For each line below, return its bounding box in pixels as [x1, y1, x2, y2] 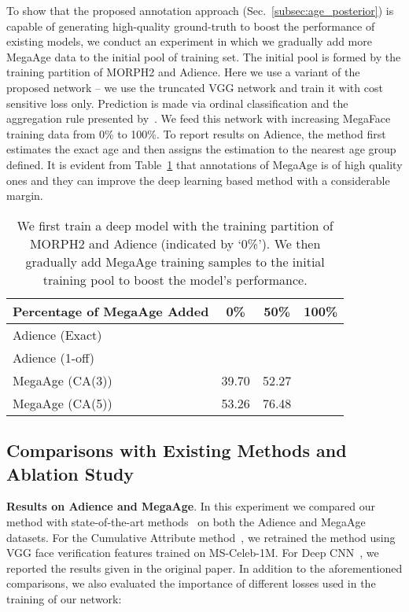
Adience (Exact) [13, 325, 102, 344]
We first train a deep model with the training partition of [17, 216, 333, 234]
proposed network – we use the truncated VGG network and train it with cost [6, 79, 383, 95]
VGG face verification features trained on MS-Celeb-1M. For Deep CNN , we [6, 544, 379, 561]
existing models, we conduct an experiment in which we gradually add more [6, 33, 372, 50]
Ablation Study [6, 461, 134, 485]
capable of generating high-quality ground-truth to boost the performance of [6, 17, 375, 34]
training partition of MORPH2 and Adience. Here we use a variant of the [6, 64, 360, 80]
